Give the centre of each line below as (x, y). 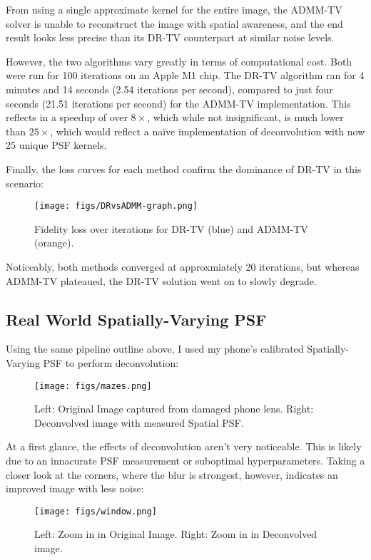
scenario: (25, 183)
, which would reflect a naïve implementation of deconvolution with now (208, 131)
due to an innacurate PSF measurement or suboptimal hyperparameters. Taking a (185, 460)
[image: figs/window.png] (96, 511)
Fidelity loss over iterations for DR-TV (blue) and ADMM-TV (171, 228)
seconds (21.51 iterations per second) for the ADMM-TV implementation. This (178, 103)
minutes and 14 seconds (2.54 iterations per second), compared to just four (169, 89)
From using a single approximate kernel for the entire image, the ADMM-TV (174, 9)
